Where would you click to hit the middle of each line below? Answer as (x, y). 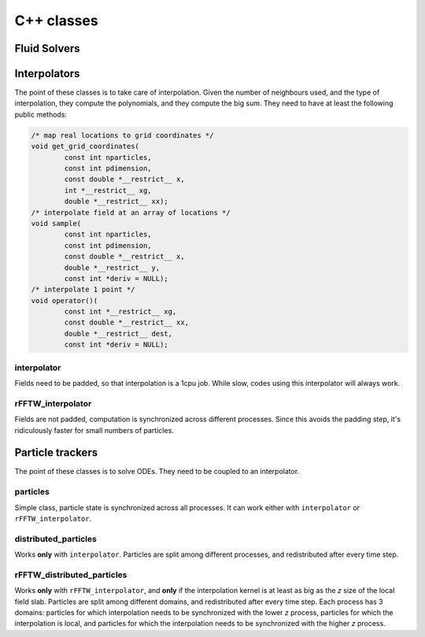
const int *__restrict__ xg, (120, 312)
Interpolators (47, 74)
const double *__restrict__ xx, (126, 322)
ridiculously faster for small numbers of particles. (94, 430)
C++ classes (56, 20)
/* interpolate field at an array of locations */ (131, 212)
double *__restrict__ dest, (118, 333)
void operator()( (65, 300)
